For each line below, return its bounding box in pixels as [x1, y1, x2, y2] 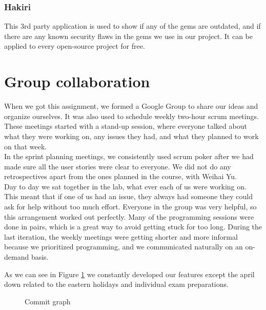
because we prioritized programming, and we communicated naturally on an [4, 241, 243, 252]
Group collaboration [4, 71, 150, 92]
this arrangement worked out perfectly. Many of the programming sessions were [4, 211, 254, 222]
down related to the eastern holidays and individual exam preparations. [4, 279, 229, 289]
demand [4, 251, 29, 262]
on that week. [4, 141, 47, 151]
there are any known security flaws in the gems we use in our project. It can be [4, 30, 253, 41]
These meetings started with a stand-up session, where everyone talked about [4, 121, 247, 131]
